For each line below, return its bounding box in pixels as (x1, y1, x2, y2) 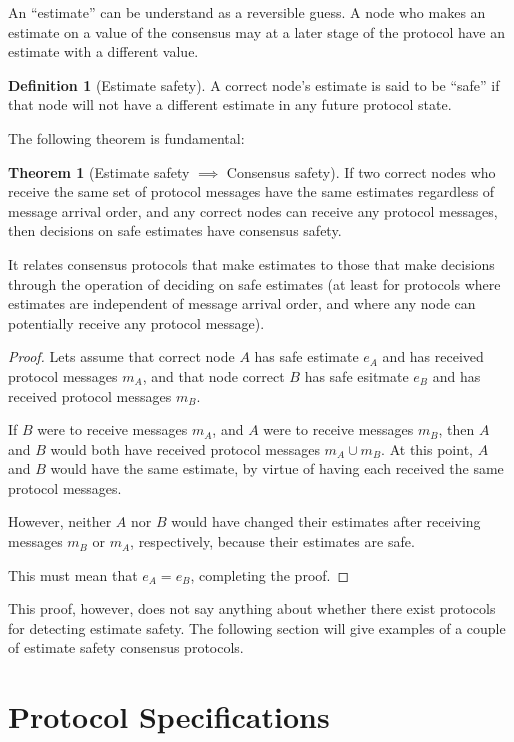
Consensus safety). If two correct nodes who (226, 161, 496, 182)
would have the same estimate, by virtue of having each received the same (50, 458, 504, 479)
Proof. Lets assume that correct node (8, 346, 235, 367)
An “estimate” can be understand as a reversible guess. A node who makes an (8, 2, 486, 22)
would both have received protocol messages (50, 438, 320, 459)
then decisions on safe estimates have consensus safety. (8, 220, 342, 241)
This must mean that (8, 564, 138, 585)
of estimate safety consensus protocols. (8, 637, 244, 658)
